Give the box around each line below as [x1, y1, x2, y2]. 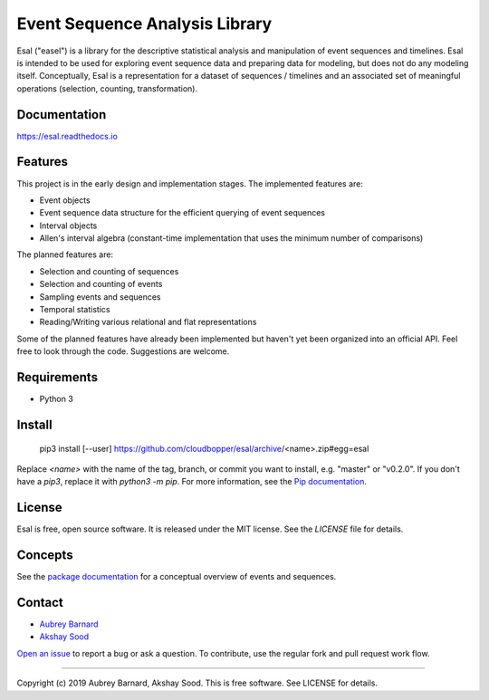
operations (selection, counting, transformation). [16, 82, 198, 94]
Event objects [39, 195, 91, 206]
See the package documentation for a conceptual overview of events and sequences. [16, 571, 337, 582]
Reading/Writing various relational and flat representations [39, 317, 257, 328]
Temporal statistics [39, 304, 110, 315]
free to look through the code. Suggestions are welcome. [16, 346, 230, 357]
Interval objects [39, 220, 98, 231]
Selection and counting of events [39, 279, 163, 290]
